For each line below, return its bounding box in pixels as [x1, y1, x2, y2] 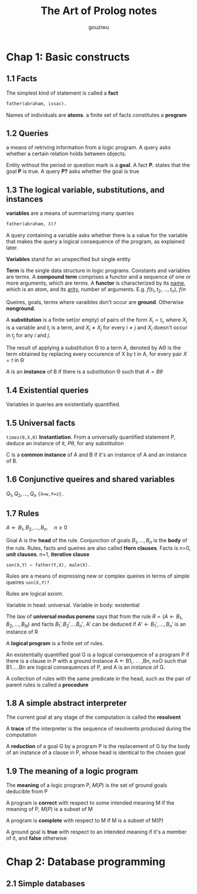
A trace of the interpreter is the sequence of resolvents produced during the [6, 725, 191, 732]
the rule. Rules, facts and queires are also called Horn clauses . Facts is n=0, [6, 544, 191, 551]
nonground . [6, 305, 36, 312]
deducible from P [6, 788, 48, 795]
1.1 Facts [6, 74, 38, 84]
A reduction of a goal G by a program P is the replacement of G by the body [6, 743, 191, 750]
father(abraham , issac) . [6, 101, 67, 106]
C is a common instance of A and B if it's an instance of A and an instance [6, 451, 187, 458]
